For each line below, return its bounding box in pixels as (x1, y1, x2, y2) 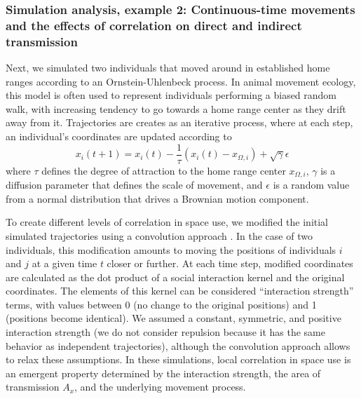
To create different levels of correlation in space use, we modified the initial (6, 215, 329, 229)
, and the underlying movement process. (74, 379, 246, 394)
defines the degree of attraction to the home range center (41, 163, 286, 177)
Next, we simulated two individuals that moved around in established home (6, 60, 330, 75)
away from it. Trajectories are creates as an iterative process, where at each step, (6, 115, 353, 130)
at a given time (32, 256, 97, 271)
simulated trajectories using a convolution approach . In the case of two (6, 228, 313, 243)
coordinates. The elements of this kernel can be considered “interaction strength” (6, 283, 354, 298)
